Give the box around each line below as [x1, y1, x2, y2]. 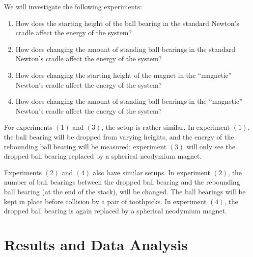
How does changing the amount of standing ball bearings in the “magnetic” [15, 96, 243, 106]
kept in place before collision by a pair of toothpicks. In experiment [4, 196, 207, 206]
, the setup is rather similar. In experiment [101, 122, 230, 132]
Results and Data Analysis [4, 234, 188, 254]
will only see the [186, 141, 235, 151]
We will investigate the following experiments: [4, 1, 142, 11]
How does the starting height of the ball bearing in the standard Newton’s [15, 18, 239, 28]
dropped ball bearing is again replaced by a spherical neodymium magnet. [4, 206, 227, 216]
